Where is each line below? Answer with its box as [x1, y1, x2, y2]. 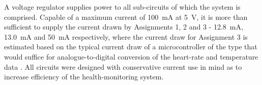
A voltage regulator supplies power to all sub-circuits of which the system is [4, 2, 241, 12]
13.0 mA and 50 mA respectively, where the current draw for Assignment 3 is [4, 31, 248, 42]
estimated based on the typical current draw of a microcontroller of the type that [4, 41, 257, 52]
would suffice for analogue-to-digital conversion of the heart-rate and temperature [4, 51, 258, 62]
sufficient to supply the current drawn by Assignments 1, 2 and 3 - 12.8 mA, [4, 21, 243, 32]
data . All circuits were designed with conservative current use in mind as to [4, 61, 242, 72]
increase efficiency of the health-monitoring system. [4, 71, 164, 82]
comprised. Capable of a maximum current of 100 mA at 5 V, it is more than [4, 11, 248, 22]
